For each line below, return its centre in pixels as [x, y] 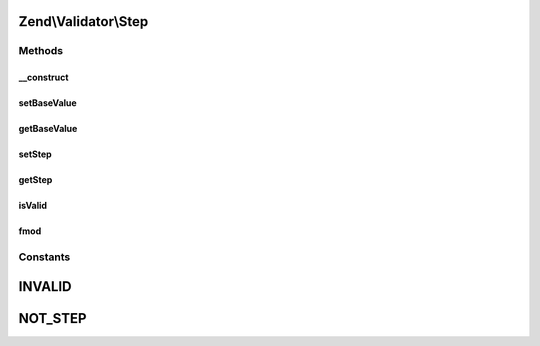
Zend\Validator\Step [83, 21]
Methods [41, 51]
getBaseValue [48, 129]
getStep [35, 180]
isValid [33, 206]
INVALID [45, 286]
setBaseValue [47, 103]
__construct [43, 77]
